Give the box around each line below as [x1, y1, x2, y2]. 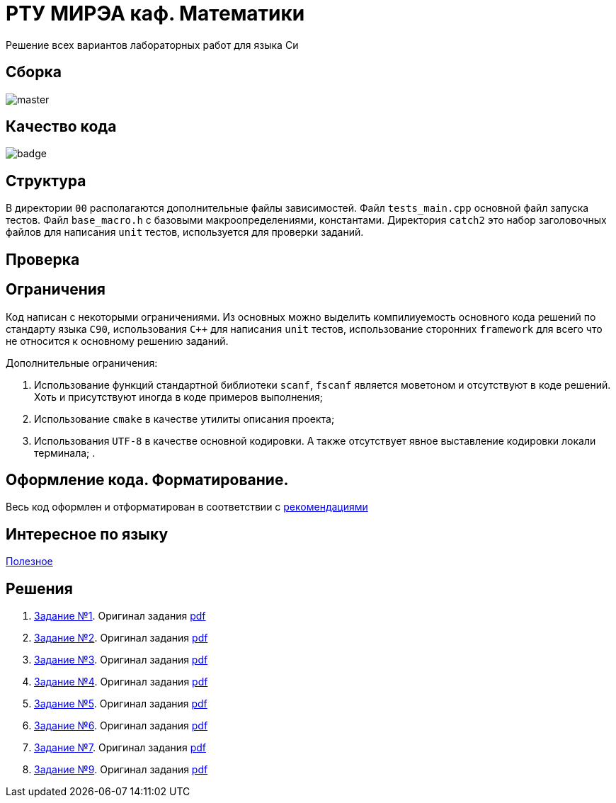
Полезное [6, 555, 53, 568]
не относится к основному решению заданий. [6, 334, 229, 347]
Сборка [6, 63, 62, 81]
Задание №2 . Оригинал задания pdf [34, 632, 208, 644]
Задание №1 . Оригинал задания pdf [34, 610, 206, 622]
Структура [6, 171, 86, 190]
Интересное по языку [6, 525, 169, 543]
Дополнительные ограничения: [6, 356, 158, 369]
